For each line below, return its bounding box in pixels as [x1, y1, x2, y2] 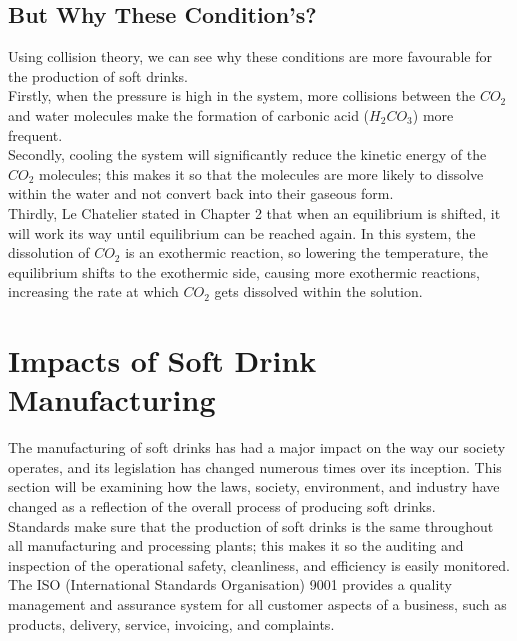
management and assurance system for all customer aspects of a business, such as [8, 593, 507, 614]
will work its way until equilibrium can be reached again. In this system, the [8, 222, 476, 243]
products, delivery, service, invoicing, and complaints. [8, 613, 335, 634]
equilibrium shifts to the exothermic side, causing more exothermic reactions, [8, 261, 480, 282]
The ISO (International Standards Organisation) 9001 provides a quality [8, 574, 452, 595]
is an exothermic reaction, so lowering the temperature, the [125, 242, 488, 263]
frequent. [8, 124, 63, 145]
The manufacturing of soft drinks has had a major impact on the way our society [8, 437, 506, 458]
